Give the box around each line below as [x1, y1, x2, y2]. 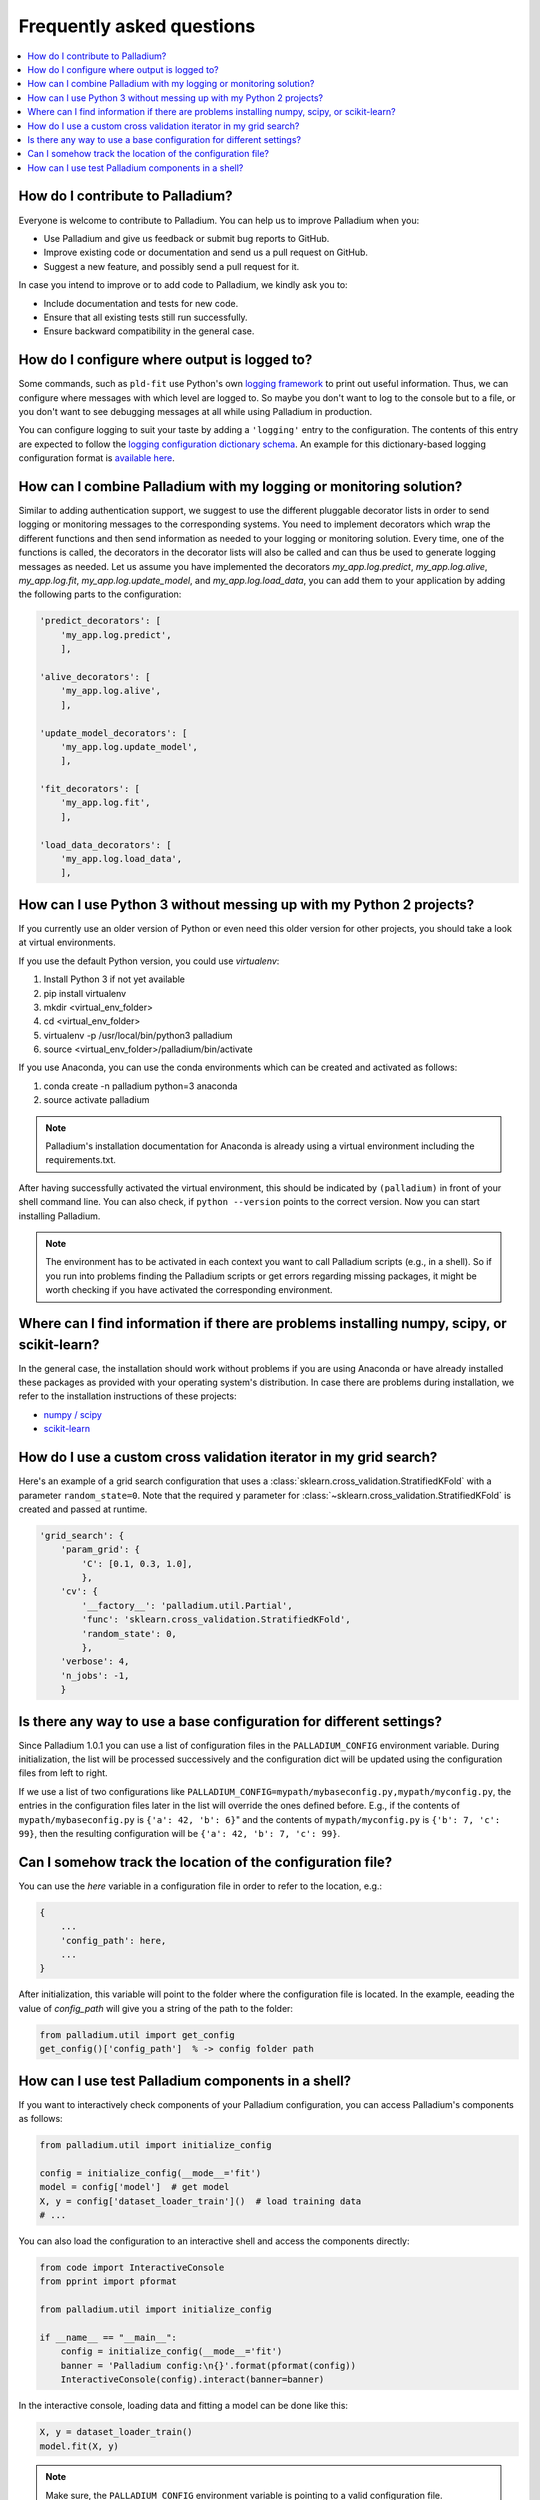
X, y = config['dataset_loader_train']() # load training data [39, 2195, 362, 2207]
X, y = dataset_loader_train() [39, 2426, 194, 2438]
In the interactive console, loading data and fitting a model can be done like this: [18, 2400, 349, 2412]
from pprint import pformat [39, 2276, 177, 2287]
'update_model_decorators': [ [39, 727, 188, 739]
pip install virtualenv [43, 987, 127, 999]
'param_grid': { [60, 1544, 140, 1555]
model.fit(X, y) [39, 2440, 120, 2452]
